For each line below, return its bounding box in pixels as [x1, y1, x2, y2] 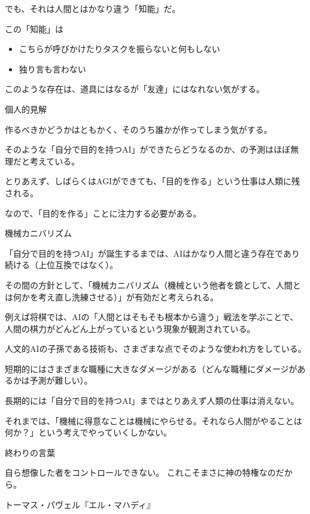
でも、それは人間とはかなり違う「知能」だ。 [5, 2, 181, 14]
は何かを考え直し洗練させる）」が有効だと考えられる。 [5, 290, 218, 303]
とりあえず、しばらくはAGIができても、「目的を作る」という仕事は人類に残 [5, 175, 300, 187]
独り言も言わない [19, 62, 86, 75]
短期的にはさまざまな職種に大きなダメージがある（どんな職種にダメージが [5, 362, 297, 375]
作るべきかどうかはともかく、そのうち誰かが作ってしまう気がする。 [5, 123, 272, 135]
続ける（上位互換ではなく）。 [5, 258, 118, 271]
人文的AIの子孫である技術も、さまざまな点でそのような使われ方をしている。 [5, 342, 306, 355]
